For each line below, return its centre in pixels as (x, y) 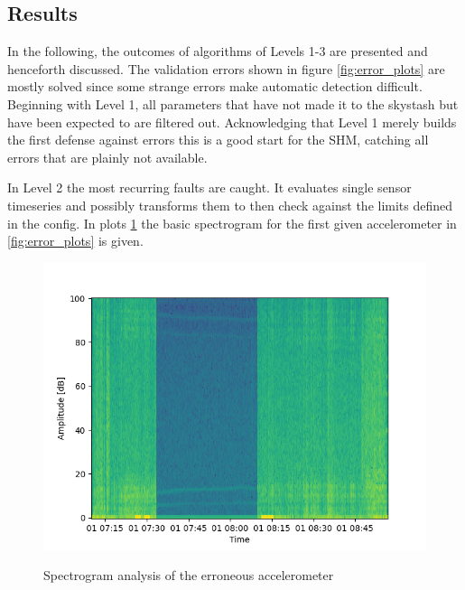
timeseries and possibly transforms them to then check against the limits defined (230, 205)
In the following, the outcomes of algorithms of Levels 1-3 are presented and (218, 51)
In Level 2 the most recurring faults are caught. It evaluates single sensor (209, 187)
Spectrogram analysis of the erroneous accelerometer (189, 575)
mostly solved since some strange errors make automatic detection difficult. (215, 86)
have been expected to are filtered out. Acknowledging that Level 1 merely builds (232, 122)
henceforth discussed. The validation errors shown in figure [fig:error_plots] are (226, 68)
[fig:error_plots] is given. (75, 241)
